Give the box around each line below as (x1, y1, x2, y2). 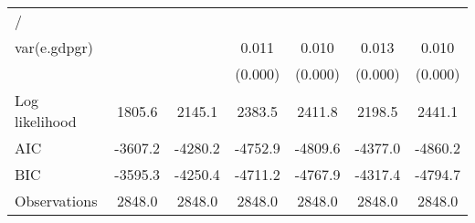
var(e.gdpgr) (15, 37, 93, 58)
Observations (15, 190, 98, 211)
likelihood (15, 111, 77, 132)
